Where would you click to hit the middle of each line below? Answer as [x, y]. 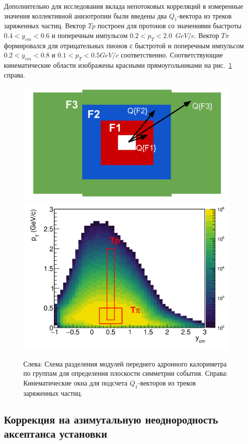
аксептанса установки [56, 433]
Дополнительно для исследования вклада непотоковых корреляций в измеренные [124, 6]
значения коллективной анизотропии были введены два [85, 15]
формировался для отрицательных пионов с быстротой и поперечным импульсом [124, 45]
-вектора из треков [204, 15]
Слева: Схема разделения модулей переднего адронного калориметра [125, 363]
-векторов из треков [167, 382]
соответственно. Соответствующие [172, 55]
